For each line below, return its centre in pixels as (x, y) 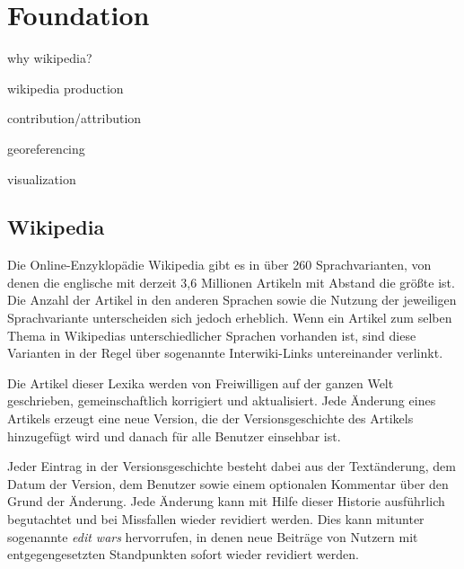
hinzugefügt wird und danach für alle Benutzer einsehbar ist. (174, 436)
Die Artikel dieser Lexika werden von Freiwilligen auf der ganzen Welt (201, 382)
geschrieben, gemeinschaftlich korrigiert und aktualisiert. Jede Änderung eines (222, 400)
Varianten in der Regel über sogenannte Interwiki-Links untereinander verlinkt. (225, 353)
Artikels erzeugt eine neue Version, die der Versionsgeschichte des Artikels (210, 418)
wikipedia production (66, 88)
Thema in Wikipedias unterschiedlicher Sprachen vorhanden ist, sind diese (212, 335)
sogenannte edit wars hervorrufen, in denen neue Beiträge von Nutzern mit (213, 536)
